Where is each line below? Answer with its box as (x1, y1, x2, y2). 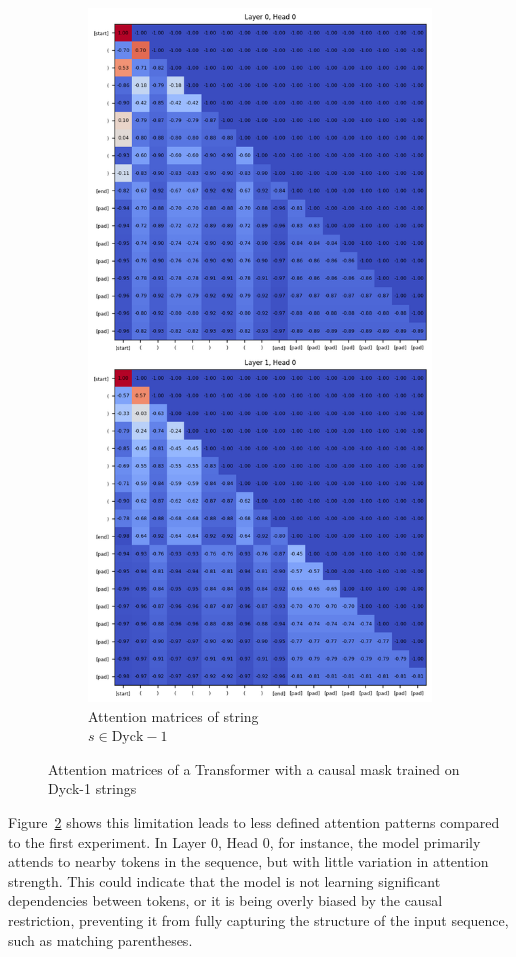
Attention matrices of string (88, 705, 259, 726)
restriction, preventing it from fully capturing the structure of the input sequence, (8, 910, 509, 931)
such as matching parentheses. (8, 929, 193, 950)
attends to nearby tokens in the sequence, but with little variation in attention (8, 851, 489, 872)
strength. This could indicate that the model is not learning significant (8, 870, 441, 891)
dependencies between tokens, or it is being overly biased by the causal (8, 890, 443, 911)
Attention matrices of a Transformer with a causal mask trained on (48, 758, 460, 779)
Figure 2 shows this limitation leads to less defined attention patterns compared (8, 812, 500, 833)
